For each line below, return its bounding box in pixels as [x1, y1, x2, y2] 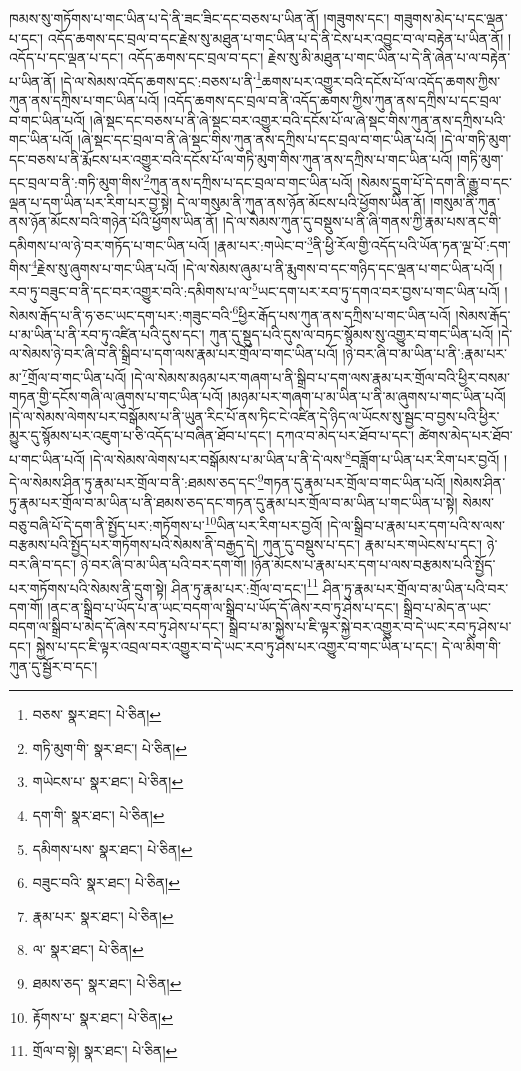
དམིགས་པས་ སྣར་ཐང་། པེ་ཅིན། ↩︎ [32, 838, 193, 859]
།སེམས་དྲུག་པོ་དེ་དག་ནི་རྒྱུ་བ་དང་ [357, 172, 512, 193]
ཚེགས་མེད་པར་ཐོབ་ [418, 425, 513, 446]
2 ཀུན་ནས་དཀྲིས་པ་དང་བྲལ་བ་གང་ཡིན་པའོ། [143, 169, 353, 193]
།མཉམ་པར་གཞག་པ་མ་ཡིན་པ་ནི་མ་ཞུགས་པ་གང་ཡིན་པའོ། [227, 386, 506, 407]
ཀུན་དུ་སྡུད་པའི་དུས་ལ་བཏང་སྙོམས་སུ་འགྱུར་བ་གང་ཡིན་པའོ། [209, 323, 494, 344]
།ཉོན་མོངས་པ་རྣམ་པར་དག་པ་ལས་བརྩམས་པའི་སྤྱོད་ [251, 554, 496, 574]
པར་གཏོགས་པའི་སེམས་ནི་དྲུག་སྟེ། [9, 577, 168, 598]
